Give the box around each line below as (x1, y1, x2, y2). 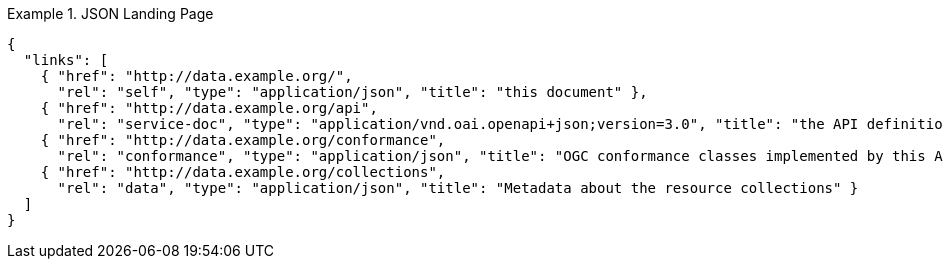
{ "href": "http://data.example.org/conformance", (40, 132, 446, 148)
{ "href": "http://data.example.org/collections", (40, 164, 446, 180)
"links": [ (23, 52, 109, 68)
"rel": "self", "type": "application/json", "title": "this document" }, (57, 84, 648, 100)
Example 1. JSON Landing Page (7, 5, 214, 22)
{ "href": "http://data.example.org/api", (40, 100, 378, 116)
